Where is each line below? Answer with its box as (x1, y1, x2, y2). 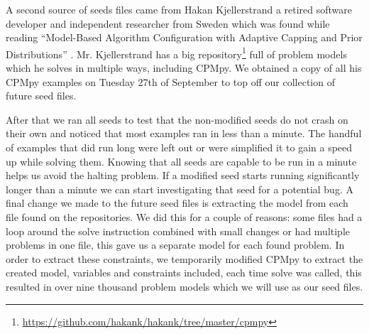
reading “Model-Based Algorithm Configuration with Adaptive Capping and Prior (6, 30, 363, 45)
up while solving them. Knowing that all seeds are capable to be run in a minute (6, 153, 357, 168)
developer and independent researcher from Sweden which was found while (6, 16, 330, 31)
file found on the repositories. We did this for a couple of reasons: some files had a (6, 209, 363, 224)
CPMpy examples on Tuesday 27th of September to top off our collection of (6, 74, 335, 89)
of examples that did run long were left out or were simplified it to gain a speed (6, 140, 353, 154)
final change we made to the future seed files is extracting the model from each (6, 195, 348, 210)
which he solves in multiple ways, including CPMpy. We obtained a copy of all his (6, 60, 362, 75)
